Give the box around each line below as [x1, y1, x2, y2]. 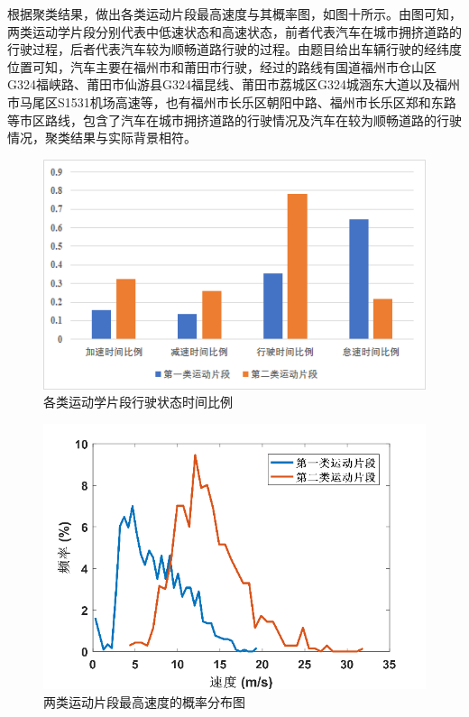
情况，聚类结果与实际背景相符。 [7, 128, 197, 147]
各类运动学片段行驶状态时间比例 [43, 392, 233, 411]
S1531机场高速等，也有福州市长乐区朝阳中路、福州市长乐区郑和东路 [57, 92, 456, 111]
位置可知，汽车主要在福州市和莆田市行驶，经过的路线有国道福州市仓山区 [7, 57, 437, 76]
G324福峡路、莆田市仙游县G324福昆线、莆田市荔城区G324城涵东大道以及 [7, 75, 435, 94]
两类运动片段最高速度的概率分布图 [43, 692, 245, 711]
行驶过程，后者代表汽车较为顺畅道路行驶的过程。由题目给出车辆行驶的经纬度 [7, 40, 462, 59]
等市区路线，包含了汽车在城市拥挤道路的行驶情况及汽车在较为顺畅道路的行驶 [7, 110, 462, 129]
